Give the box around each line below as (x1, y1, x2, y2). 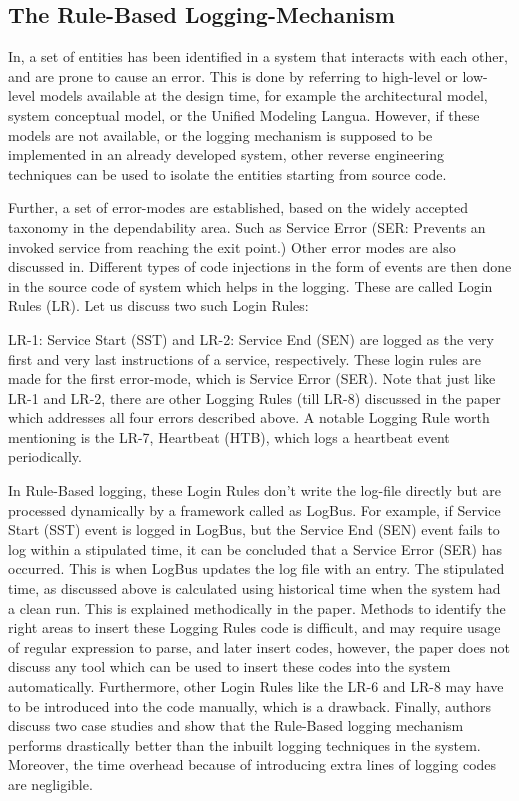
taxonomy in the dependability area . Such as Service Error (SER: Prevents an (8, 216, 486, 237)
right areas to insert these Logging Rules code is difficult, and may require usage (8, 617, 501, 638)
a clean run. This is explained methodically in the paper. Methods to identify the (8, 597, 506, 618)
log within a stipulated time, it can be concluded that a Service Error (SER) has (8, 538, 503, 559)
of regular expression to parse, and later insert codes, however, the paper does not (8, 636, 511, 657)
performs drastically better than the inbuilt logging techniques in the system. (8, 734, 481, 755)
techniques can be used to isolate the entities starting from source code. (8, 163, 447, 184)
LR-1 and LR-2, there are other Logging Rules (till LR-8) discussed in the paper (8, 387, 501, 408)
